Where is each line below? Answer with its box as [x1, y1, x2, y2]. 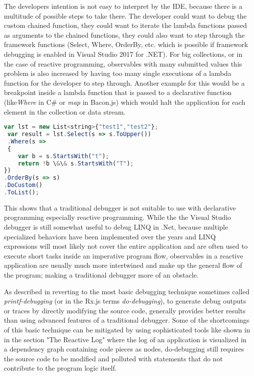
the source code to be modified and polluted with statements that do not [4, 353, 223, 363]
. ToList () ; [4, 189, 39, 196]
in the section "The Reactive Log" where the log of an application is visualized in [4, 334, 247, 344]
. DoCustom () [4, 182, 43, 189]
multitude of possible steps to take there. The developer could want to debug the [4, 10, 247, 21]
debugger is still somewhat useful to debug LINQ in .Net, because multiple [4, 222, 228, 232]
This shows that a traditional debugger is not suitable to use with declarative [4, 202, 236, 212]
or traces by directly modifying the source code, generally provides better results [4, 305, 246, 315]
